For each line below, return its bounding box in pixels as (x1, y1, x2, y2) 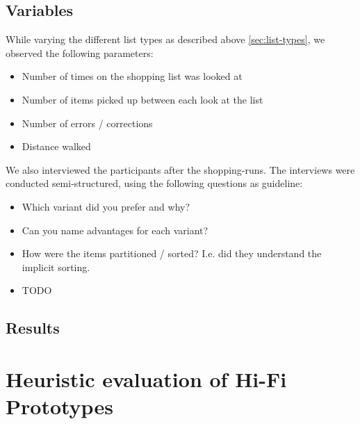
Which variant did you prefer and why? (22, 199, 190, 213)
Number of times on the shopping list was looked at (22, 69, 243, 83)
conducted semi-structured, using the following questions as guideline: (6, 176, 303, 190)
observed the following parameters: (6, 45, 154, 60)
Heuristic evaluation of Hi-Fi (6, 364, 287, 393)
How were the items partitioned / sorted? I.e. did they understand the (22, 246, 322, 261)
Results (6, 317, 60, 339)
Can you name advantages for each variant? (22, 222, 208, 237)
